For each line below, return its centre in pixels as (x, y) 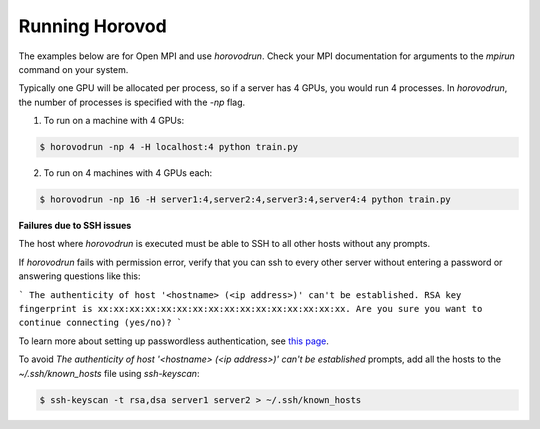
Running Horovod (92, 26)
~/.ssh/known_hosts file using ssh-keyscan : (109, 373)
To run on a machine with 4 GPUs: (114, 121)
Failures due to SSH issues (75, 226)
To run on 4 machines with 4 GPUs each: (128, 173)
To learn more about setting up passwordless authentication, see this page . (174, 341)
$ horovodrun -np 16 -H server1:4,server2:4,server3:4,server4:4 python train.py (245, 199)
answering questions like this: (79, 276)
